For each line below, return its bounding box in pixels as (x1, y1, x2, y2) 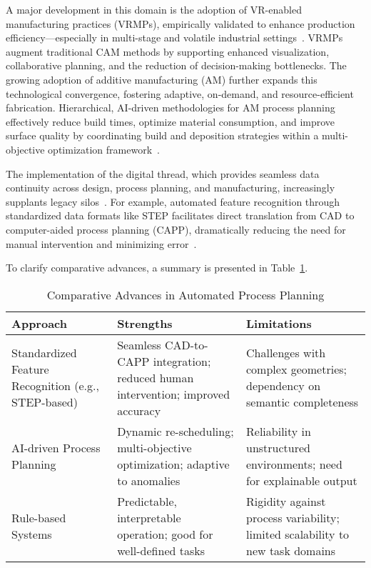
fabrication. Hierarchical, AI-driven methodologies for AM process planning (6, 100, 335, 115)
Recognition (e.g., (11, 377, 99, 394)
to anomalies (117, 472, 181, 489)
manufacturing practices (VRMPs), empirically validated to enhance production (6, 16, 355, 31)
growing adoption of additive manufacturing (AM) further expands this (6, 71, 317, 86)
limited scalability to (246, 525, 350, 542)
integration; (153, 352, 211, 369)
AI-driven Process (11, 439, 101, 456)
